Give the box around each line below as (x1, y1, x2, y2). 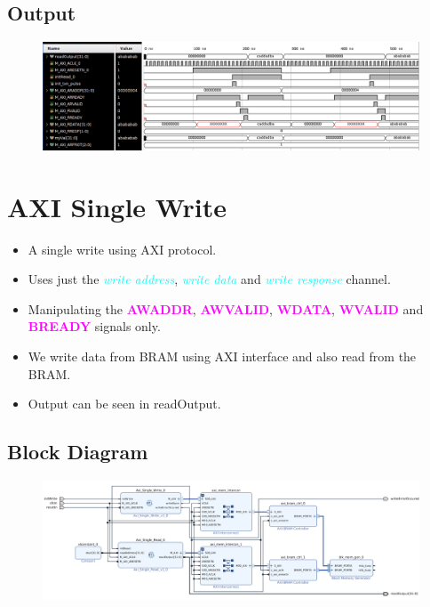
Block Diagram (7, 438, 148, 465)
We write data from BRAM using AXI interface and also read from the (28, 347, 417, 366)
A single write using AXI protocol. (28, 239, 217, 258)
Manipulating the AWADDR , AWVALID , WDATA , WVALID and (28, 299, 424, 318)
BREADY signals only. (28, 317, 161, 336)
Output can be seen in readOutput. (28, 394, 221, 413)
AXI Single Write (7, 188, 227, 224)
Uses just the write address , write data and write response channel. (28, 270, 391, 288)
